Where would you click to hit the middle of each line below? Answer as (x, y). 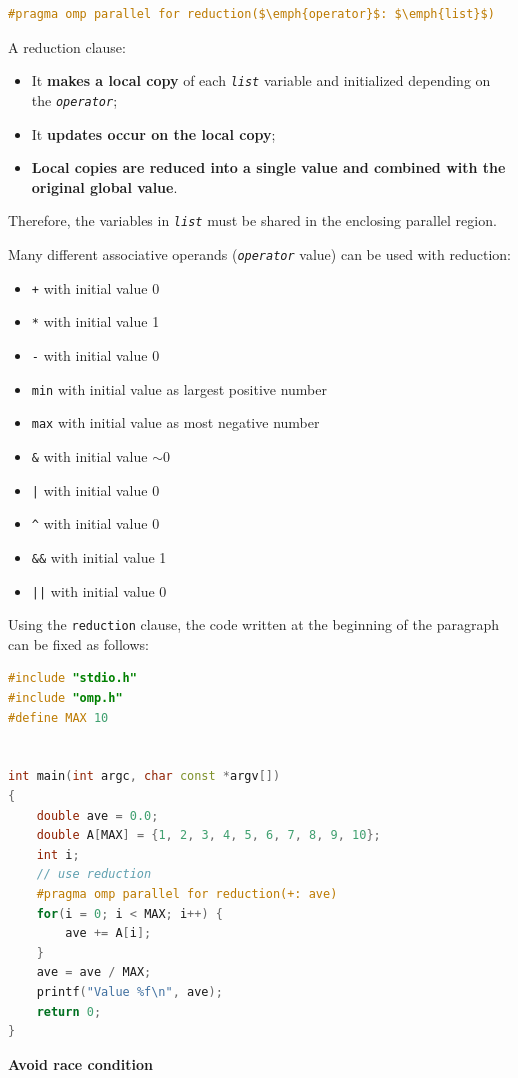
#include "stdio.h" (72, 678)
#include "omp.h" (65, 698)
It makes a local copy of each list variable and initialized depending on (261, 80)
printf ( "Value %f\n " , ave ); (129, 991)
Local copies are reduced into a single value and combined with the (268, 167)
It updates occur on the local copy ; (153, 133)
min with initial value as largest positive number (179, 388)
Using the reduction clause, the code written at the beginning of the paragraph (253, 624)
